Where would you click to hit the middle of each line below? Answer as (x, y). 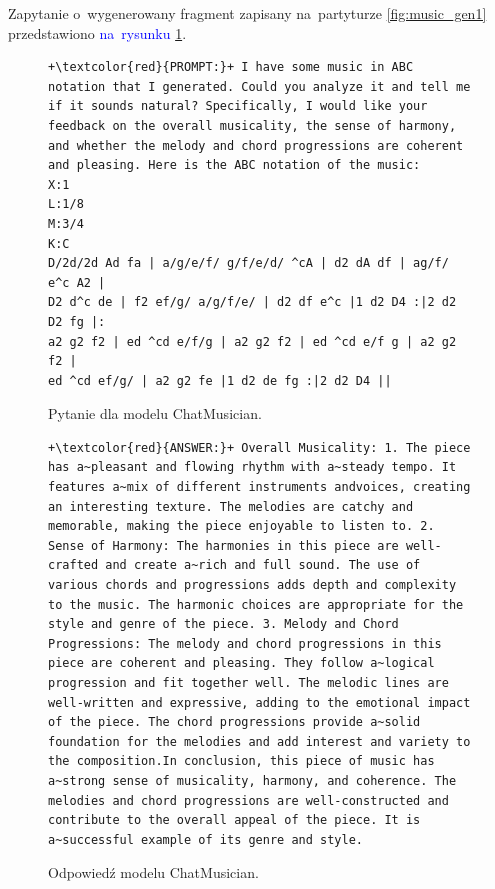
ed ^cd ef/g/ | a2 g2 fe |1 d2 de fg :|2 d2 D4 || (220, 380)
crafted (73, 565)
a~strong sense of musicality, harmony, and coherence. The (252, 780)
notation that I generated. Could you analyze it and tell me (259, 86)
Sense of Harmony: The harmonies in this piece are (223, 545)
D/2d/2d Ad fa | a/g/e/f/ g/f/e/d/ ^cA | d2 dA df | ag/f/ (248, 263)
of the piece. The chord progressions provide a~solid (234, 722)
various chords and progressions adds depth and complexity (252, 585)
